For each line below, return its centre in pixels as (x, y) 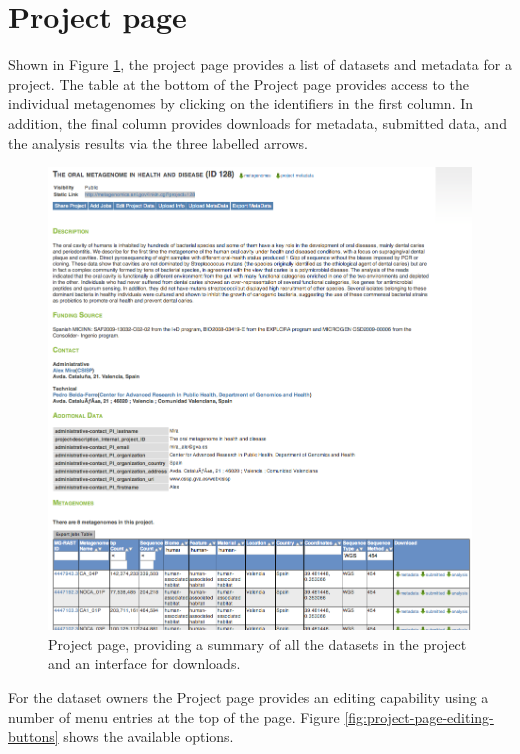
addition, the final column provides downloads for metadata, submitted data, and (257, 122)
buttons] (33, 736)
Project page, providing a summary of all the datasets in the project (257, 643)
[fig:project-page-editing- (419, 716)
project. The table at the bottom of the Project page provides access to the (238, 83)
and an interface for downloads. (144, 663)
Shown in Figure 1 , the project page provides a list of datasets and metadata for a (260, 64)
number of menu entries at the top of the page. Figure (174, 716)
